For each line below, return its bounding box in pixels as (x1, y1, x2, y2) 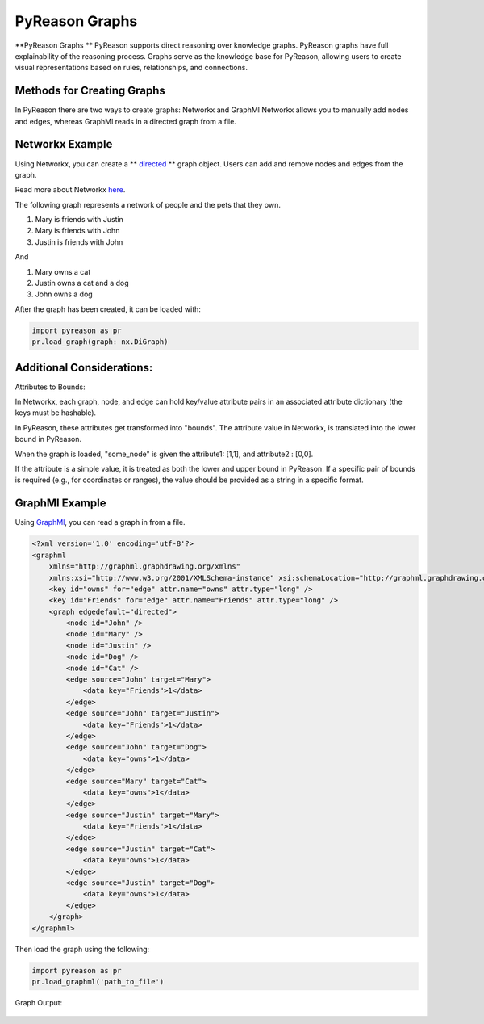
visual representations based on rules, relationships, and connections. (15, 63, 248, 73)
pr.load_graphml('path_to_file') (31, 977, 165, 986)
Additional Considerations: (15, 360, 153, 375)
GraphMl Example (15, 497, 106, 510)
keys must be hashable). (15, 408, 97, 418)
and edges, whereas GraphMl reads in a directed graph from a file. (15, 116, 237, 126)
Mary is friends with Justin (35, 215, 124, 225)
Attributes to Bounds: (15, 382, 86, 392)
